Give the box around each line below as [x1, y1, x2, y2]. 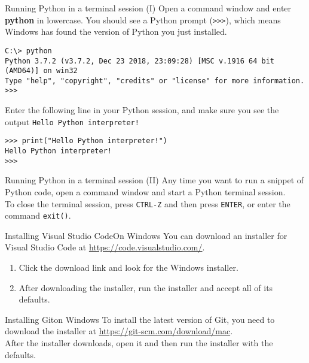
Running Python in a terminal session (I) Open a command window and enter [5, 2, 292, 14]
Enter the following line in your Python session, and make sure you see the [5, 104, 279, 116]
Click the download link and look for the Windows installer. [19, 261, 238, 274]
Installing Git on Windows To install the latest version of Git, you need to [5, 313, 275, 325]
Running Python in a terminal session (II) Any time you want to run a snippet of [5, 174, 304, 186]
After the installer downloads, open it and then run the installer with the [5, 337, 273, 349]
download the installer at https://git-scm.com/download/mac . [5, 325, 233, 337]
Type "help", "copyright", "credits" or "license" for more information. [5, 76, 305, 85]
